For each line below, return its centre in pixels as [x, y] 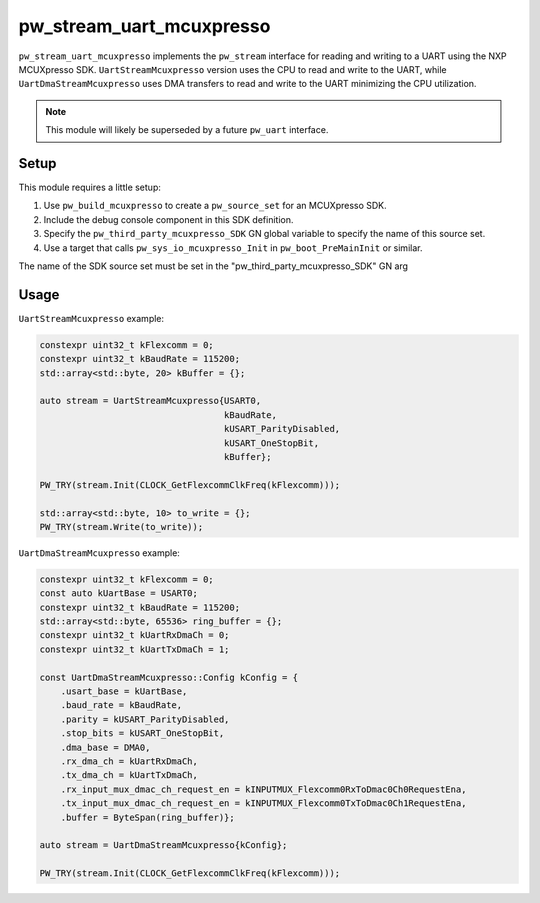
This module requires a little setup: [90, 187]
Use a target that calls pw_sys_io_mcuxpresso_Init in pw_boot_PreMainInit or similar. [233, 247]
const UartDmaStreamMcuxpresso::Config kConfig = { [169, 677]
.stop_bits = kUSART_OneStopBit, [142, 733]
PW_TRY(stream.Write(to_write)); [121, 526]
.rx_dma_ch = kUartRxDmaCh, [129, 761]
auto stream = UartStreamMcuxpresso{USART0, [150, 401]
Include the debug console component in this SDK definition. [168, 219]
